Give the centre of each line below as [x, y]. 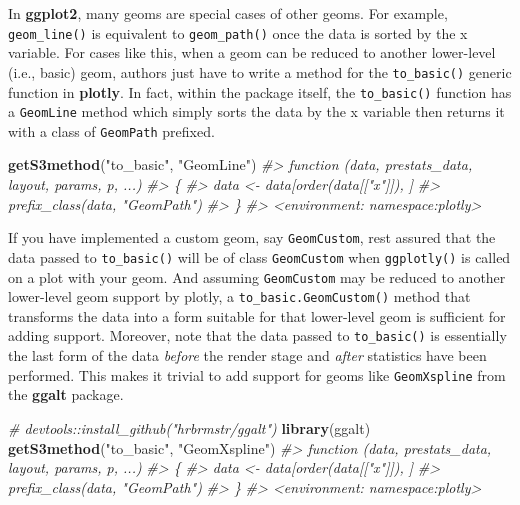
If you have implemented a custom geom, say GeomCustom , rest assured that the [252, 237]
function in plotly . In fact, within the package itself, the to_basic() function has [260, 91]
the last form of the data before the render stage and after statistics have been [247, 355]
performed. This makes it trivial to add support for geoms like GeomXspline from [257, 374]
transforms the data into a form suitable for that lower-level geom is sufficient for [257, 315]
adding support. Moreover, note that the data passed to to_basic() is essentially [257, 335]
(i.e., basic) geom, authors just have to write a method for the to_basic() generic [260, 71]
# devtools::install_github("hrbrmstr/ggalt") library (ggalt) [189, 427]
